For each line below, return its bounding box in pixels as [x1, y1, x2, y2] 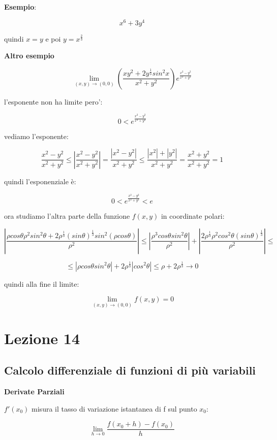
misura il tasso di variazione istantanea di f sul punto [32, 403, 197, 414]
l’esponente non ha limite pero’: [4, 96, 103, 107]
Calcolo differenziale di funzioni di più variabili [4, 362, 256, 378]
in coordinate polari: [161, 210, 225, 221]
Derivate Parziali [4, 386, 65, 396]
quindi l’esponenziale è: [4, 176, 76, 186]
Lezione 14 [4, 327, 80, 348]
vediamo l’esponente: [4, 130, 69, 141]
